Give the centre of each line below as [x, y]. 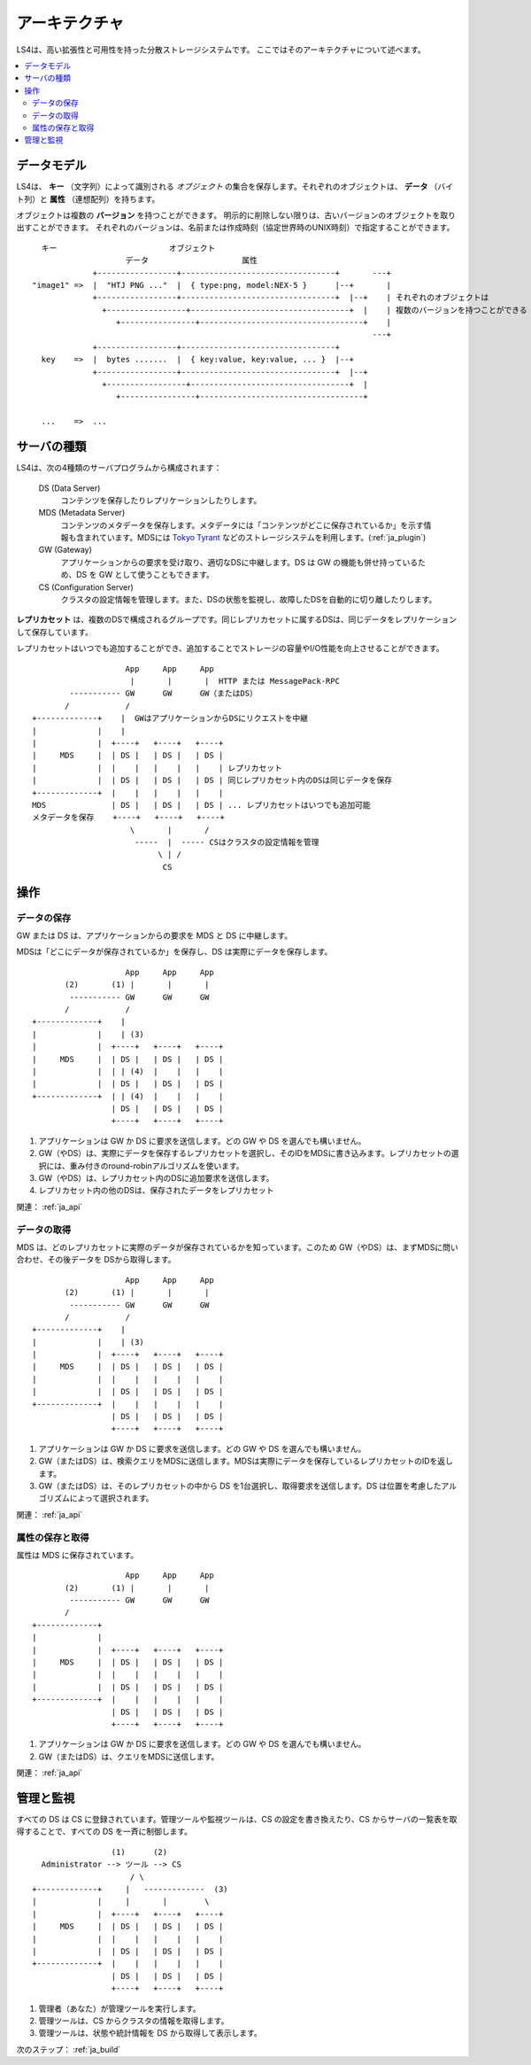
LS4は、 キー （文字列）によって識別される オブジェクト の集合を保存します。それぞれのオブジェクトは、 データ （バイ [235, 187]
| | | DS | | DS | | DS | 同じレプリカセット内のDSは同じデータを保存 [212, 780]
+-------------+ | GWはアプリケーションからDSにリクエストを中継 [170, 718]
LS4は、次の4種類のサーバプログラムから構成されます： [119, 468]
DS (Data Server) [69, 488]
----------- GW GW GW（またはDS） [164, 694]
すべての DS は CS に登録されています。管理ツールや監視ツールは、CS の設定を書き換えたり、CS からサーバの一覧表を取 [237, 1820]
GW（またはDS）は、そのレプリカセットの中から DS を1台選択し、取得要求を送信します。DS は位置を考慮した [240, 1486]
